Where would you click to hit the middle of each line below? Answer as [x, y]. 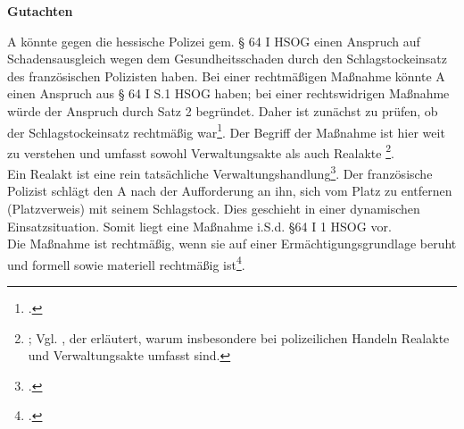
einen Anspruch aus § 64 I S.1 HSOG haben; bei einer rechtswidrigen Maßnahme [228, 93]
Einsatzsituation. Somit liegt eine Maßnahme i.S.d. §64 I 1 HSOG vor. [199, 226]
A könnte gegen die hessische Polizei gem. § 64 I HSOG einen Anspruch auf [214, 41]
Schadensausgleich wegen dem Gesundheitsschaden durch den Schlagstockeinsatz [227, 59]
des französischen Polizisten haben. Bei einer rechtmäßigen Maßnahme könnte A [226, 76]
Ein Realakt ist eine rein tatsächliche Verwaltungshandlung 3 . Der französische [220, 172]
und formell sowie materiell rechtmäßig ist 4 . [126, 263]
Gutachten [40, 11]
